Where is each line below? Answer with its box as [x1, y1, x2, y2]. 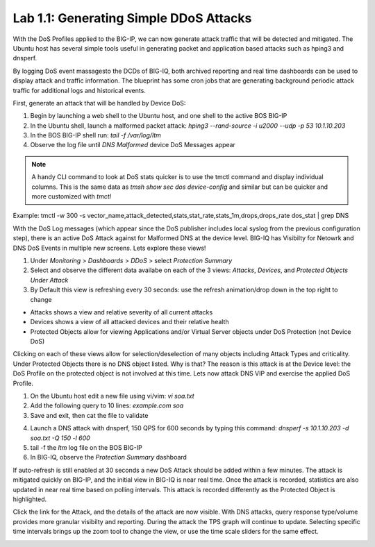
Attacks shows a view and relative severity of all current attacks [30, 308, 213, 316]
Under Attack [30, 276, 69, 284]
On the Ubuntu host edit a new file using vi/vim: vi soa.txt [30, 392, 194, 401]
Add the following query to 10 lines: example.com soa [30, 401, 184, 410]
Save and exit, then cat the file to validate [30, 411, 149, 419]
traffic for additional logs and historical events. [12, 86, 146, 94]
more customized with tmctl [31, 192, 111, 201]
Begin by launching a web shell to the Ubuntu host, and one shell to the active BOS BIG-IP [30, 112, 287, 120]
